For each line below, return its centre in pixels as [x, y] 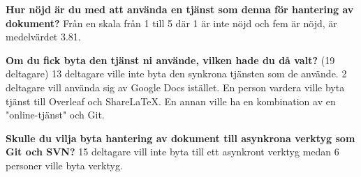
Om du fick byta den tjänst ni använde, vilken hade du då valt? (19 [170, 60]
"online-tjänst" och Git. [55, 115]
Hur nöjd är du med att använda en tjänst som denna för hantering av [180, 9]
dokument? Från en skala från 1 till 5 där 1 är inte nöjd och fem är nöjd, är [171, 23]
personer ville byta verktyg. [64, 165]
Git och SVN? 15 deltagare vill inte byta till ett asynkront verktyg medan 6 [172, 152]
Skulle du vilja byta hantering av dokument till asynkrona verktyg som [180, 138]
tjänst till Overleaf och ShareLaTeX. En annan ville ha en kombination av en [171, 101]
